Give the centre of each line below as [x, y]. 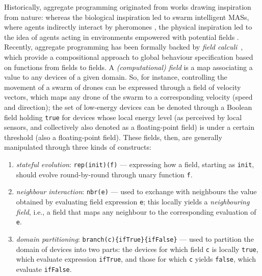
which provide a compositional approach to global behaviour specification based [129, 56]
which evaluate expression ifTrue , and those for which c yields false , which [136, 259]
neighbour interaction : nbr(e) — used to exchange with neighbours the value [136, 191]
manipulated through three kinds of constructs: [78, 147]
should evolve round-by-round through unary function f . [104, 174]
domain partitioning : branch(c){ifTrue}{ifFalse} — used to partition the [135, 238]
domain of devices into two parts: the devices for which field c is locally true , [137, 249]
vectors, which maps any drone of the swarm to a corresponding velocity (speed [128, 97]
